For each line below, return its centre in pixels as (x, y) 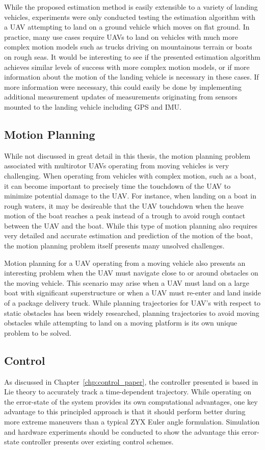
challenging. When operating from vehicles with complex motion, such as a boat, (130, 175)
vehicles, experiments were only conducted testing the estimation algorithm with (130, 17)
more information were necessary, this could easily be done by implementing (123, 86)
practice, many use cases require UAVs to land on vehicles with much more (121, 36)
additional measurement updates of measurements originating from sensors (121, 97)
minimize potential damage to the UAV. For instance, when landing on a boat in (130, 196)
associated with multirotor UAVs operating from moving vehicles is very (117, 166)
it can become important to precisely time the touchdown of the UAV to (117, 185)
